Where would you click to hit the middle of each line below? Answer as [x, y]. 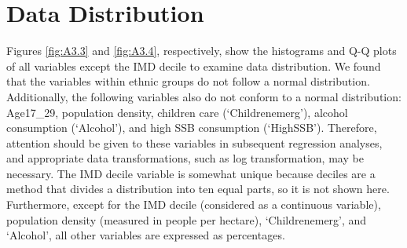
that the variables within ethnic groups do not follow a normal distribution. [188, 81]
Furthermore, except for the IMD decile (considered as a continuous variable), [194, 204]
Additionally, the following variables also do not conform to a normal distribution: [204, 96]
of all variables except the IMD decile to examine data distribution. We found [194, 66]
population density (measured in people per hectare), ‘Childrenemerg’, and [187, 219]
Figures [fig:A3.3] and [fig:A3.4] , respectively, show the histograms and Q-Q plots [202, 51]
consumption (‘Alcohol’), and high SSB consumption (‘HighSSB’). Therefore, [192, 128]
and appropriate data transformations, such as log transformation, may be [185, 158]
